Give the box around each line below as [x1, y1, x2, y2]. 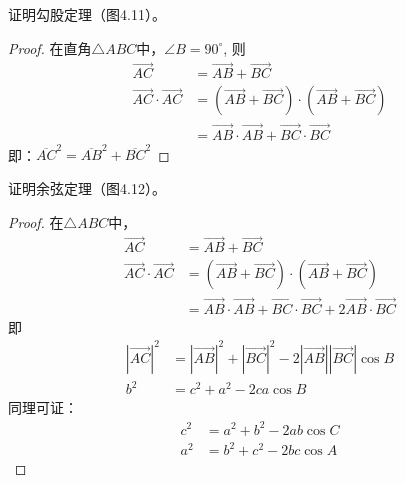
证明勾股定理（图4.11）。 [8, 4, 166, 24]
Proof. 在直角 [8, 37, 92, 58]
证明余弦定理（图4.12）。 [8, 178, 166, 199]
